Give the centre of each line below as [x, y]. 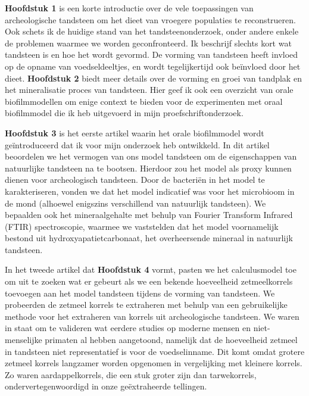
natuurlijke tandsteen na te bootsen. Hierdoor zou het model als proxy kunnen [148, 168]
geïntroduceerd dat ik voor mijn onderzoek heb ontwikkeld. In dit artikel [137, 144]
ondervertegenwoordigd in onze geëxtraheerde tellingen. [106, 386]
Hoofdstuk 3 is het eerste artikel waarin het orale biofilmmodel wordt [135, 132]
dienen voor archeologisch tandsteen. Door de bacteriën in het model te [135, 180]
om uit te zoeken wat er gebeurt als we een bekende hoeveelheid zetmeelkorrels [149, 281]
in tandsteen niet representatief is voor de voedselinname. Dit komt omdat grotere [155, 351]
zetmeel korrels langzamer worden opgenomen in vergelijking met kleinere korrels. [154, 363]
